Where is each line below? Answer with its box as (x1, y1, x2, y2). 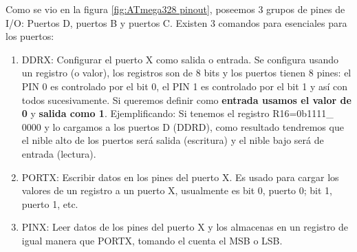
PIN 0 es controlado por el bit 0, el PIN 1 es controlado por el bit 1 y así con (21, 78, 348, 93)
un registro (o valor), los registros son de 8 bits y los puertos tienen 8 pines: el (21, 65, 351, 80)
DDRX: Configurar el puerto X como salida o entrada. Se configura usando (21, 52, 339, 66)
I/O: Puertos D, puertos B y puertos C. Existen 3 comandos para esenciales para (6, 15, 347, 30)
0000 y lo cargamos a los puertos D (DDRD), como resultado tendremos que (21, 119, 344, 134)
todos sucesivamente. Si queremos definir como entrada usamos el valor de (21, 92, 351, 107)
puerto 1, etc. (21, 196, 78, 211)
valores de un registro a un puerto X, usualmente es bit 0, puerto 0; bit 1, (21, 183, 333, 198)
